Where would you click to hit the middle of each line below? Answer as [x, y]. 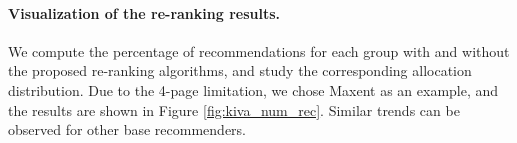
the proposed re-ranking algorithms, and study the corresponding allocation [240, 70]
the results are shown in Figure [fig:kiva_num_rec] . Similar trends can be [234, 109]
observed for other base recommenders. [127, 129]
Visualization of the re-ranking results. [144, 12]
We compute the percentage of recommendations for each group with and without [259, 50]
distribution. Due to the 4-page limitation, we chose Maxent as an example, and [253, 89]
